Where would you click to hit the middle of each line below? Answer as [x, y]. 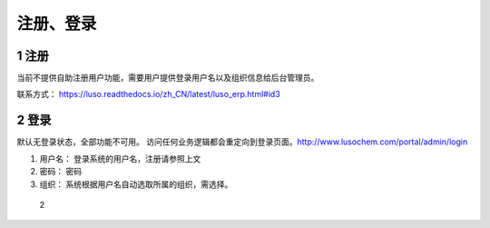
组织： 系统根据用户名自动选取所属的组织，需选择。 [136, 184]
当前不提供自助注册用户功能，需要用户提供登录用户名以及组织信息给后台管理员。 [168, 78]
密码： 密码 [60, 172]
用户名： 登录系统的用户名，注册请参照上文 [120, 158]
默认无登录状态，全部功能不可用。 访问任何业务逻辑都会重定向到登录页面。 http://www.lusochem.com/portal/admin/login [242, 142]
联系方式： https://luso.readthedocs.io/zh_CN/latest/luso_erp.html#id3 [148, 94]
